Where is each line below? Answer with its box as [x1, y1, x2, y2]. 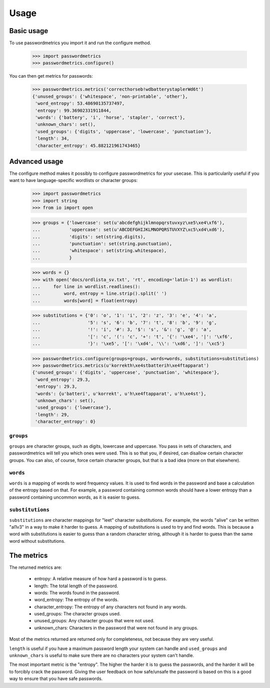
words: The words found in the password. [34, 589, 120, 596]
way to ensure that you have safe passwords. [9, 675, 103, 681]
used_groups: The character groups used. [34, 611, 121, 617]
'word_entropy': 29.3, [35, 376, 91, 382]
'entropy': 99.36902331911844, [35, 108, 112, 113]
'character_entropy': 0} [35, 419, 96, 424]
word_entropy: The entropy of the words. [34, 597, 119, 603]
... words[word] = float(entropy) [32, 298, 138, 303]
